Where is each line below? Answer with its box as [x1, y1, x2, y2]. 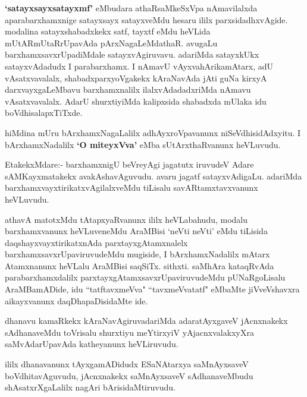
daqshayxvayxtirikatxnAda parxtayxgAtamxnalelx [5, 236, 188, 248]
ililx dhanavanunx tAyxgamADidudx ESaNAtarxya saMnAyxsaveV [5, 358, 249, 370]
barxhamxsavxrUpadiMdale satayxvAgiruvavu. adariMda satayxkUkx [5, 48, 259, 61]
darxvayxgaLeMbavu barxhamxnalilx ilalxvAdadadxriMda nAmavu [5, 83, 251, 96]
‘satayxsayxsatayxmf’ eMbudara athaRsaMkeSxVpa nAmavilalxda [5, 2, 258, 14]
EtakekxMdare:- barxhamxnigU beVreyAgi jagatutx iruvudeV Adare [5, 158, 254, 171]
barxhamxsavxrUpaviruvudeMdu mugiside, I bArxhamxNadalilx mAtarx [5, 248, 270, 260]
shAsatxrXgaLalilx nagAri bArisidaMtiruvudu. [5, 381, 176, 393]
